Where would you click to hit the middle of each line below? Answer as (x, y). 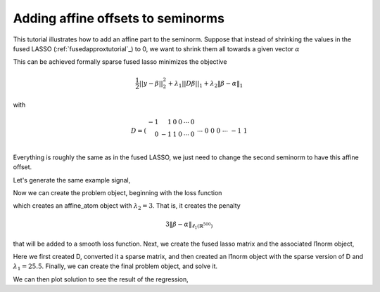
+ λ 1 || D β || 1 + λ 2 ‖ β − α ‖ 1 (205, 84)
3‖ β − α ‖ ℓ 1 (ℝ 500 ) (189, 225)
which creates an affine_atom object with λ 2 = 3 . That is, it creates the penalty (127, 207)
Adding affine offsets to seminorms (119, 18)
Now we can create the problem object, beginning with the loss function (118, 193)
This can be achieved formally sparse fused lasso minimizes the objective (120, 62)
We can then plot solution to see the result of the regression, (101, 279)
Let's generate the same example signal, (72, 180)
